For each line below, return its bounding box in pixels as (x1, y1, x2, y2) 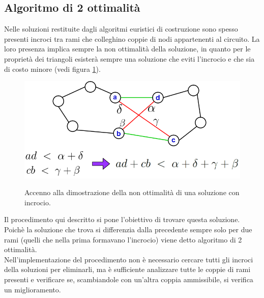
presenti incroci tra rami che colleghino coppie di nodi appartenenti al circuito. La (4, 33, 260, 44)
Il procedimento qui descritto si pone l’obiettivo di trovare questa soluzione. (4, 214, 240, 225)
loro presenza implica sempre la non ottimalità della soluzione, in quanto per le (4, 43, 251, 54)
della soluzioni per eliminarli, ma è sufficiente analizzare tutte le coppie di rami (4, 264, 251, 275)
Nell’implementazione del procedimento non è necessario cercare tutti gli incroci (4, 254, 253, 264)
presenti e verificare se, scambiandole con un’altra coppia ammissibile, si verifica (4, 274, 253, 284)
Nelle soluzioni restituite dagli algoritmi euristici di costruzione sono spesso (4, 23, 238, 34)
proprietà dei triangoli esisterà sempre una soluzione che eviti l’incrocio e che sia (4, 53, 255, 64)
